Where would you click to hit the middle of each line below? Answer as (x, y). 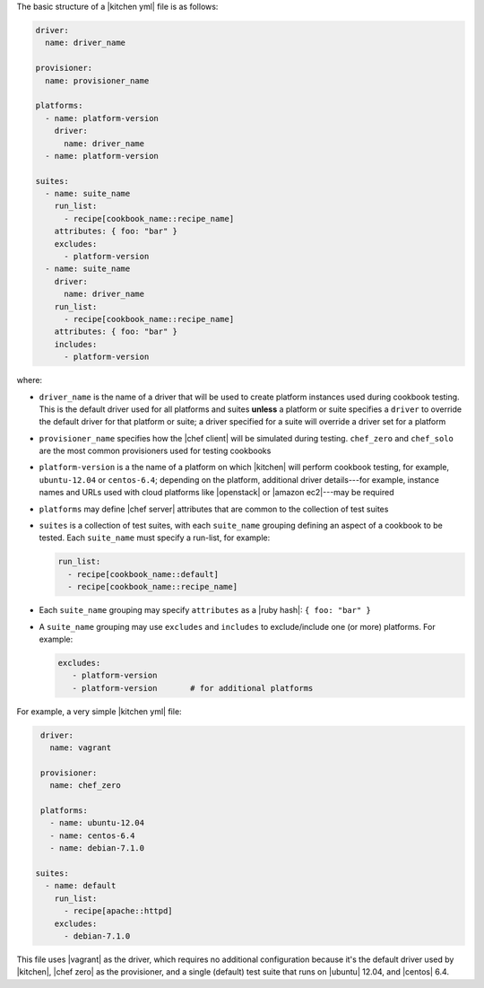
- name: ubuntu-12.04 (97, 823)
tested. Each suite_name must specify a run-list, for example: (155, 538)
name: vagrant (81, 748)
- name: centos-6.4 (92, 835)
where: (30, 380)
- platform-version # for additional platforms (193, 688)
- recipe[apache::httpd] (119, 911)
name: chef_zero (85, 786)
